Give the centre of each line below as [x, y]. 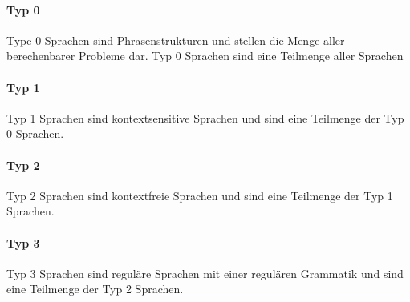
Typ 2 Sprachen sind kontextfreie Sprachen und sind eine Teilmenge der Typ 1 [200, 195]
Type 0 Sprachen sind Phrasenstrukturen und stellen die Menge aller [176, 40]
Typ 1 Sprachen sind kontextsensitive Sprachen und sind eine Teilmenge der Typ [205, 117]
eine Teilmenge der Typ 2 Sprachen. [95, 289]
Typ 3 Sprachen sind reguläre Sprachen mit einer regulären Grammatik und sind [205, 273]
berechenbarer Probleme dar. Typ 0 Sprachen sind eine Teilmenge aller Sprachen [205, 56]
